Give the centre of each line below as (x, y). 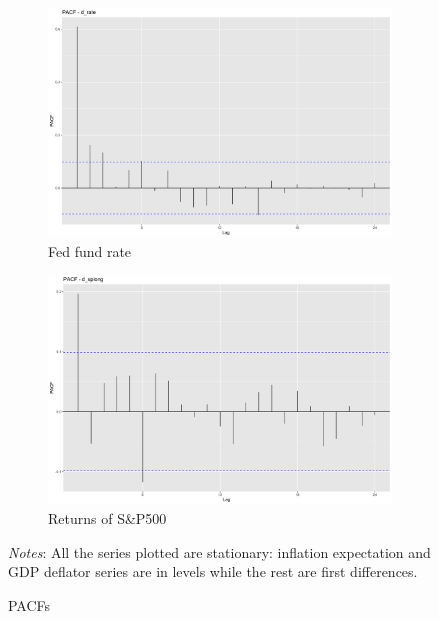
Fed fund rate (90, 250)
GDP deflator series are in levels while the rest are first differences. (213, 571)
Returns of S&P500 (107, 518)
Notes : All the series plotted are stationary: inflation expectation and (219, 551)
